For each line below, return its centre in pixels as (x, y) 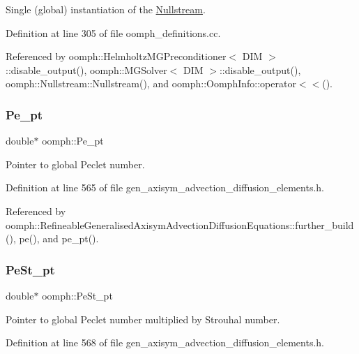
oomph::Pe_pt (73, 141)
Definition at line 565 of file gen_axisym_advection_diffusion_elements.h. (165, 187)
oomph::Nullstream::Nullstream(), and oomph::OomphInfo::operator (151, 83)
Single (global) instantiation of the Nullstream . (106, 9)
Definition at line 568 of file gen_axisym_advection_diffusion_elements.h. (165, 342)
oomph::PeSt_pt (77, 295)
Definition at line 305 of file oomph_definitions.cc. (113, 32)
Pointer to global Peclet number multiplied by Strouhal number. (143, 319)
